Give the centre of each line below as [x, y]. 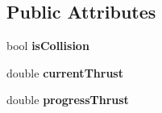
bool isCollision [48, 46]
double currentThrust [65, 72]
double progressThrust [68, 100]
